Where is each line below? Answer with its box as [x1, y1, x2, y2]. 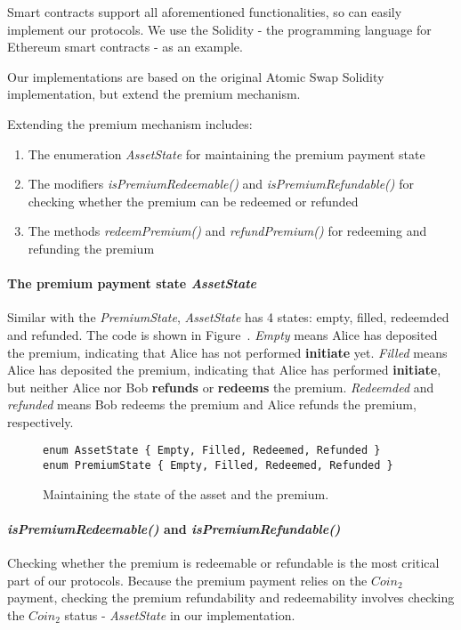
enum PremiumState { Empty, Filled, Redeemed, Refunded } [43, 459, 393, 472]
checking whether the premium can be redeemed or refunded [28, 191, 359, 210]
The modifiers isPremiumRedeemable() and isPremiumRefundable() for [28, 174, 414, 193]
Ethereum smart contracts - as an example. [7, 37, 243, 56]
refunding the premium [28, 238, 155, 257]
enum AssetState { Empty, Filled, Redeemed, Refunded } [43, 444, 381, 457]
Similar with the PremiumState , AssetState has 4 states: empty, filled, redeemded [7, 308, 449, 327]
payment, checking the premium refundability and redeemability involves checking [7, 588, 455, 607]
